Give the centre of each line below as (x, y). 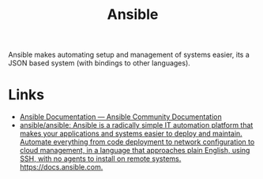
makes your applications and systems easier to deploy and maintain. (131, 134)
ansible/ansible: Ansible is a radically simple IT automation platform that (136, 125)
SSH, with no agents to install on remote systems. (100, 158)
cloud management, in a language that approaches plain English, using (135, 151)
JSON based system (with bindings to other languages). (100, 63)
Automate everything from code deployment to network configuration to (137, 142)
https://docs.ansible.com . (61, 167)
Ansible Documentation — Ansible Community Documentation (121, 117)
